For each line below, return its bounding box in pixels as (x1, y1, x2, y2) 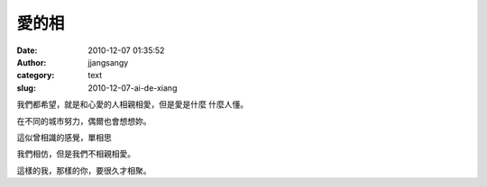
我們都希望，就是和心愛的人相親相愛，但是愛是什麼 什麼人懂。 (16, 99, 248, 110)
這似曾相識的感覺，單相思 (16, 131, 112, 143)
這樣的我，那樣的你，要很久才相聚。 (16, 165, 152, 175)
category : (16, 70, 55, 81)
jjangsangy (87, 57, 129, 67)
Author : (16, 57, 47, 67)
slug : (16, 82, 36, 93)
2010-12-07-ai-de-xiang (87, 82, 178, 93)
